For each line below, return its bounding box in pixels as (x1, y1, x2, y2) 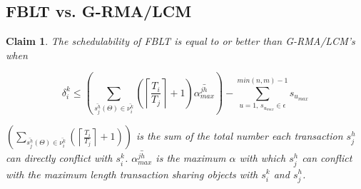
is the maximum (156, 150, 226, 165)
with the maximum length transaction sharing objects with (6, 166, 258, 181)
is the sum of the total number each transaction (136, 128, 343, 143)
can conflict (302, 150, 352, 165)
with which (239, 150, 286, 165)
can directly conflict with (6, 150, 113, 165)
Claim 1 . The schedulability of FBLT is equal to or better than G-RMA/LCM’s (6, 34, 355, 48)
